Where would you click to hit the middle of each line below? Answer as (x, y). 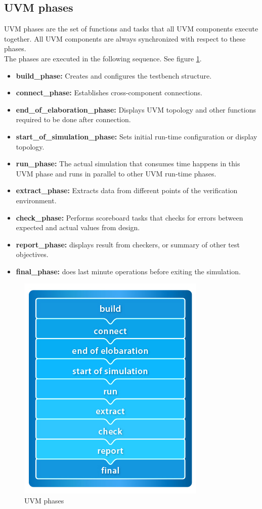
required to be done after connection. (73, 119)
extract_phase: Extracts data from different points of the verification (127, 190)
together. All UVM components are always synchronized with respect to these (125, 38)
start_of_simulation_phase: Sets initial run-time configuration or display (137, 136)
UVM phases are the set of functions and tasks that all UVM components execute (131, 29)
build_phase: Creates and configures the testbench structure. (114, 75)
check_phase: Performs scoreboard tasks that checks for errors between (129, 217)
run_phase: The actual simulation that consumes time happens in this (128, 163)
